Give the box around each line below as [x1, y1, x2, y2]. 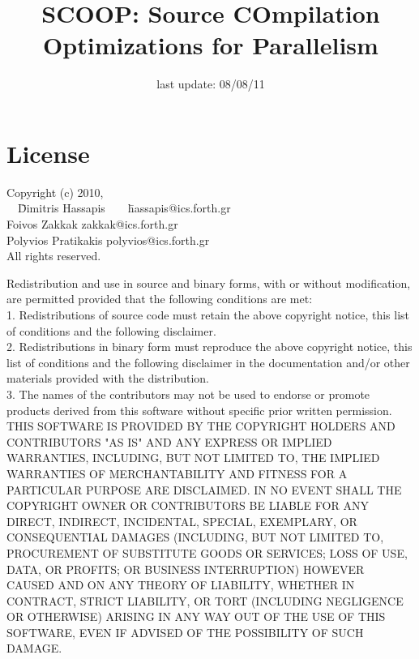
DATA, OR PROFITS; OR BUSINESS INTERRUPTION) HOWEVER [6, 560, 365, 577]
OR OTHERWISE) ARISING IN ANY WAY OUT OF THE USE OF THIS [6, 608, 386, 625]
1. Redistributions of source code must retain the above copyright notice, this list [6, 306, 410, 323]
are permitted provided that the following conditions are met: [6, 290, 313, 307]
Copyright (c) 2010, [6, 183, 104, 200]
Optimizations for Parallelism [43, 28, 378, 62]
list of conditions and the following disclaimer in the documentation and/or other [6, 353, 410, 370]
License [6, 136, 90, 169]
